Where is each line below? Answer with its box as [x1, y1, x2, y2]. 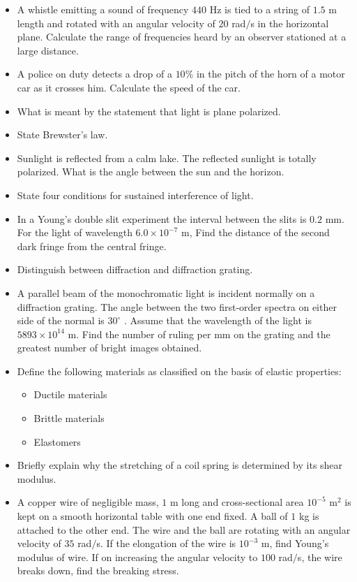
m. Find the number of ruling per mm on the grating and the [68, 326, 331, 341]
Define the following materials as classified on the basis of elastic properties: [17, 363, 342, 378]
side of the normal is [17, 313, 105, 328]
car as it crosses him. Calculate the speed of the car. [17, 80, 241, 94]
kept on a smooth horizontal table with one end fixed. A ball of [17, 509, 288, 523]
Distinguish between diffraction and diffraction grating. [17, 262, 253, 277]
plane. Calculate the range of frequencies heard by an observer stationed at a [17, 29, 347, 44]
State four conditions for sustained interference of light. [17, 187, 254, 202]
